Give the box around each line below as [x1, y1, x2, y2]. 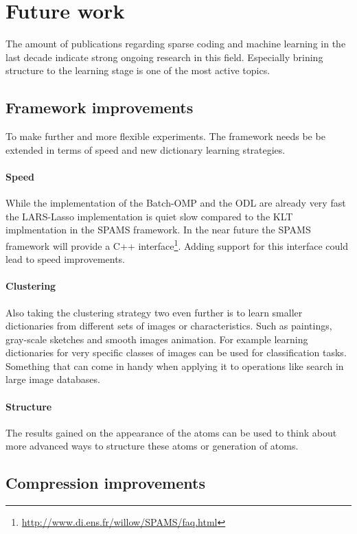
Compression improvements [5, 472, 205, 494]
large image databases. [5, 372, 100, 386]
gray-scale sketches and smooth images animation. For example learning [5, 332, 308, 346]
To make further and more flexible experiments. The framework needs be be [5, 129, 325, 143]
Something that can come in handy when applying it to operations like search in [5, 358, 344, 373]
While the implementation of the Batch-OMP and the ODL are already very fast [5, 196, 346, 210]
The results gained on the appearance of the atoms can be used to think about [5, 425, 337, 439]
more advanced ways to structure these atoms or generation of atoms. [5, 439, 299, 453]
